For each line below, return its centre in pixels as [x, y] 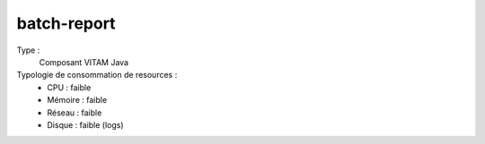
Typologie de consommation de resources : [97, 75]
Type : [28, 50]
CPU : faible [69, 87]
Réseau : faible [75, 113]
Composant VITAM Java [84, 62]
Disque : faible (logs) [86, 124]
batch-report [66, 23]
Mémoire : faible [77, 100]
